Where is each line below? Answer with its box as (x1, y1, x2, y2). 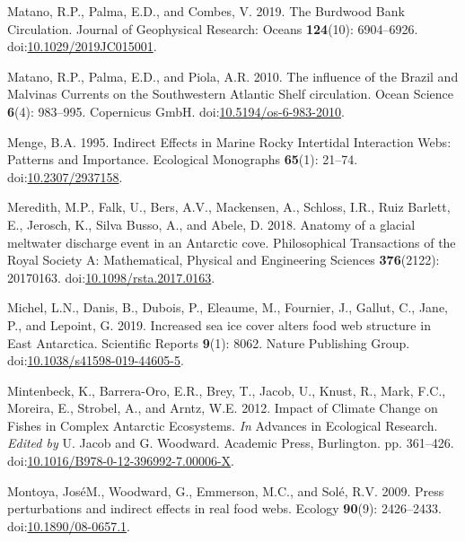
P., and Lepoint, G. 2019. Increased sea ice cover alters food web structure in (7, 315, 431, 334)
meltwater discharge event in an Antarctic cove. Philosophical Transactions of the (7, 232, 456, 251)
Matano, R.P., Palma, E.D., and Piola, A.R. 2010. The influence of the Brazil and (7, 66, 459, 85)
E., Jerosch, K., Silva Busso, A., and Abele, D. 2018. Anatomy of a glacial (7, 214, 416, 233)
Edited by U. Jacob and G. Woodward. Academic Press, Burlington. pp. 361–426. (7, 433, 454, 452)
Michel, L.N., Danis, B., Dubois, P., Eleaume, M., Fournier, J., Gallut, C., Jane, (7, 298, 448, 317)
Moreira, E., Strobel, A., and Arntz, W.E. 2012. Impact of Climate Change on (7, 398, 438, 417)
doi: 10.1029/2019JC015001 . (7, 37, 157, 56)
